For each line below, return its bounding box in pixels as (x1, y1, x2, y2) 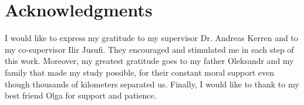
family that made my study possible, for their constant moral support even (5, 66, 275, 78)
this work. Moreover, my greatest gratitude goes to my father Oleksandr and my (5, 55, 294, 67)
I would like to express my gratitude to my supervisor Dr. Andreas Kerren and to (5, 32, 298, 44)
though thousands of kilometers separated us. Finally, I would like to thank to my (5, 77, 299, 90)
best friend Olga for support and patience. (5, 89, 157, 101)
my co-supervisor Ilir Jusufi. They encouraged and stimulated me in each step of (5, 43, 294, 55)
